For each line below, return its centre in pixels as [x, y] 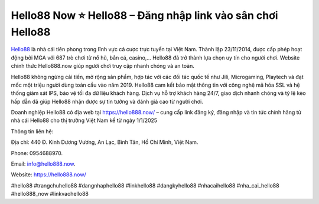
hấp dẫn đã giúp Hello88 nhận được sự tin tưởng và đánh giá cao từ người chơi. [107, 101]
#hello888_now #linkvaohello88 [50, 194]
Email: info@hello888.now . [43, 164]
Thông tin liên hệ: [32, 131]
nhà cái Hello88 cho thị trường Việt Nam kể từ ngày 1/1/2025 [84, 120]
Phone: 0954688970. [37, 153]
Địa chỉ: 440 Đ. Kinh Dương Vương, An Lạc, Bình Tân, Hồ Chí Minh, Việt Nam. [105, 142]
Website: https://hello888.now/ [48, 175]
